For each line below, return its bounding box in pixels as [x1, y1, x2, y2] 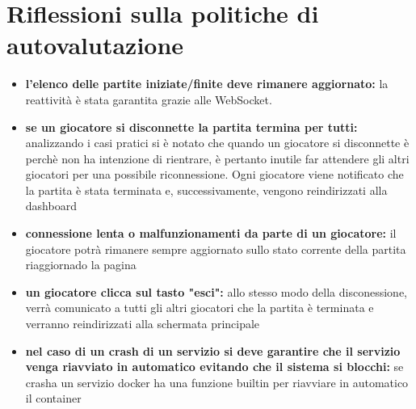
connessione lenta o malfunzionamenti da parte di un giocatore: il [25, 225, 397, 242]
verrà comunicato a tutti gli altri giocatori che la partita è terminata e [25, 299, 374, 316]
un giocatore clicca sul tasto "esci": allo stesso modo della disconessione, [25, 283, 407, 300]
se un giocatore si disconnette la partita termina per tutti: [25, 118, 358, 135]
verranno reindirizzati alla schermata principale [25, 315, 260, 332]
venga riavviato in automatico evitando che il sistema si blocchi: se [25, 358, 404, 375]
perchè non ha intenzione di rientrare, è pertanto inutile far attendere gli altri [25, 150, 410, 167]
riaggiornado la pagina [25, 256, 137, 273]
